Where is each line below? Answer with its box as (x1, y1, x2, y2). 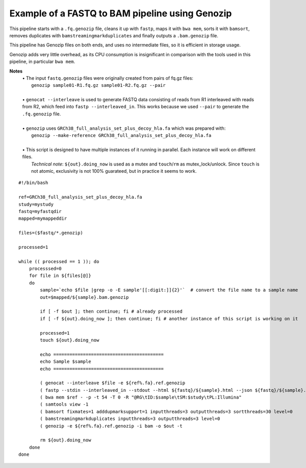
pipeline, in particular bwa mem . (9, 59, 75, 65)
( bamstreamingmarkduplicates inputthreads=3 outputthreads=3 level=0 (40, 416, 220, 422)
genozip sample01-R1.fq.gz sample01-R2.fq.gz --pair (31, 82, 166, 88)
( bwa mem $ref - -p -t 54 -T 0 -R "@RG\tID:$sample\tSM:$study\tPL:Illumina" (40, 394, 242, 401)
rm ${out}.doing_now (40, 437, 91, 443)
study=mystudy (18, 201, 54, 207)
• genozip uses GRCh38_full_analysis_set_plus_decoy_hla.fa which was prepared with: (22, 125, 226, 131)
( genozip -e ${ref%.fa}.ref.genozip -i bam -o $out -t (40, 423, 183, 429)
